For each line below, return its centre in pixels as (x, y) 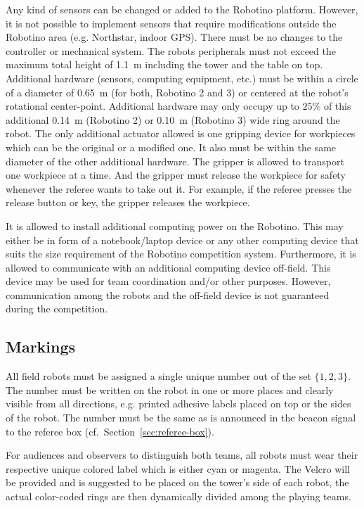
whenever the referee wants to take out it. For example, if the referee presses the (179, 188)
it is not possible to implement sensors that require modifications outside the (171, 23)
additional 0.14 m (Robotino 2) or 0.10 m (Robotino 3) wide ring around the (173, 119)
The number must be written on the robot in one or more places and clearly (170, 389)
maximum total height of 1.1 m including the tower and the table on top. (164, 64)
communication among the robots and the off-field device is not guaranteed (168, 294)
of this (337, 106)
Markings (41, 347)
